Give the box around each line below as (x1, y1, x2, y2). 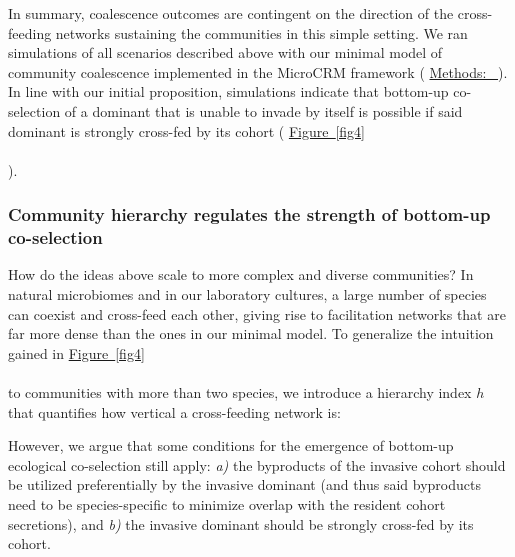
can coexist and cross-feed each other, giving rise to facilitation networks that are (8, 303, 506, 324)
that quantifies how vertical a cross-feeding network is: (8, 401, 341, 422)
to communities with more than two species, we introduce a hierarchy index (8, 382, 472, 403)
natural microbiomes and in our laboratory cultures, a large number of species (8, 284, 487, 305)
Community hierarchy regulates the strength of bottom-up (8, 202, 491, 227)
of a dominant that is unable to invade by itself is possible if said (64, 100, 463, 121)
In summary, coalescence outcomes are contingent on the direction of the (8, 3, 454, 23)
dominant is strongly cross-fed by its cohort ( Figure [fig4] (8, 120, 365, 141)
